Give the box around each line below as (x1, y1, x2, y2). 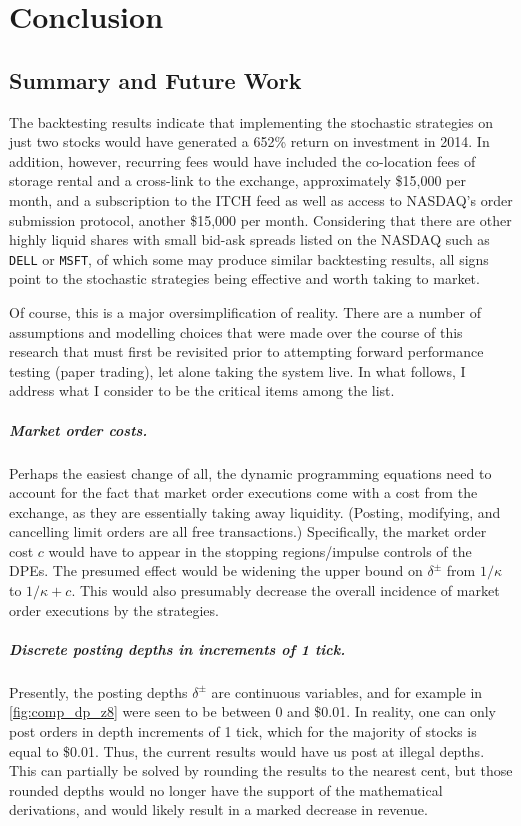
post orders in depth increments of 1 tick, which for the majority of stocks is (9, 721, 477, 742)
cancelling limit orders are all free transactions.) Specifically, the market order (9, 521, 487, 542)
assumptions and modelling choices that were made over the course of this (9, 321, 463, 342)
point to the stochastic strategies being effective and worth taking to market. (9, 268, 480, 289)
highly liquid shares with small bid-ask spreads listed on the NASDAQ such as (9, 229, 490, 250)
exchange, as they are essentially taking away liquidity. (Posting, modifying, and (9, 501, 501, 522)
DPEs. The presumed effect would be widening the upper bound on (9, 560, 423, 581)
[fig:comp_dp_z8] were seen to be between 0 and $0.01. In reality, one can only (9, 701, 497, 722)
